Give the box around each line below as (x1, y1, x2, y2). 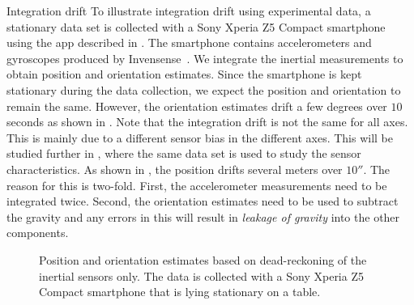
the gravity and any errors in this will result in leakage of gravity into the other (6, 208, 400, 225)
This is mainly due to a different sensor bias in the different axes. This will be (6, 129, 394, 146)
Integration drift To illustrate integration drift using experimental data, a (6, 2, 371, 19)
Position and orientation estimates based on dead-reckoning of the (39, 251, 367, 268)
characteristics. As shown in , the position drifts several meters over (6, 160, 343, 177)
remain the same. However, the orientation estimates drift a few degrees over (6, 97, 387, 114)
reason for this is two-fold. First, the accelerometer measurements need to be (6, 176, 387, 193)
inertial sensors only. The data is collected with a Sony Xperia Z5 (39, 267, 364, 284)
